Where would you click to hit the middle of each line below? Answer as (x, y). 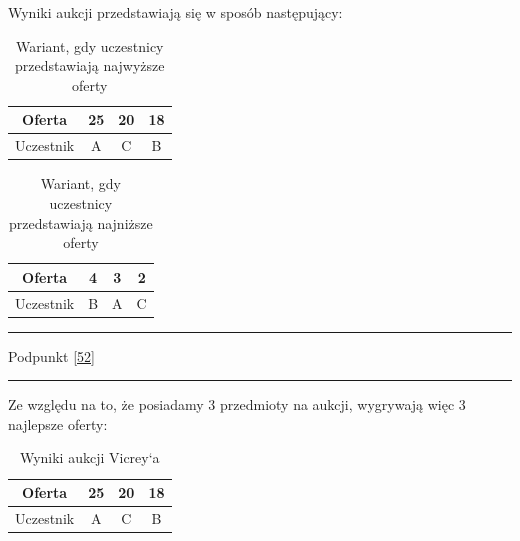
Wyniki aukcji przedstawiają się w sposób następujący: (175, 12)
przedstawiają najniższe (81, 222)
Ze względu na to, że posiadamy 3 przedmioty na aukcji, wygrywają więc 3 (237, 404)
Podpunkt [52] (51, 355)
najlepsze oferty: (58, 423)
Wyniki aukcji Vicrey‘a (89, 457)
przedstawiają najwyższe (89, 65)
